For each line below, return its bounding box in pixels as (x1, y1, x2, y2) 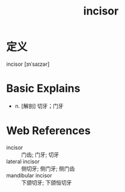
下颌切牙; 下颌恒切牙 (21, 179, 72, 186)
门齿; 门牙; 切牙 (21, 151, 59, 158)
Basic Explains (6, 82, 81, 95)
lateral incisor (6, 158, 40, 165)
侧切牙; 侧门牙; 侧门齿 (21, 165, 75, 172)
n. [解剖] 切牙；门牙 (14, 102, 64, 109)
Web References (6, 124, 91, 138)
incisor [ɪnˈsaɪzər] (6, 60, 50, 68)
